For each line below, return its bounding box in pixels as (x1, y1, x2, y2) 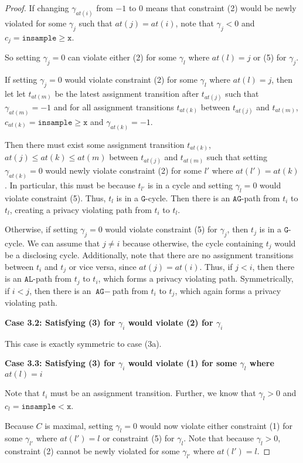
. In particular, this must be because (5, 179, 135, 191)
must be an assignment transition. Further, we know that (50, 387, 256, 399)
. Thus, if (199, 261, 233, 272)
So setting (5, 51, 40, 63)
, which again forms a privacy (175, 284, 281, 296)
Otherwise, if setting (5, 223, 78, 235)
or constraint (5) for (103, 432, 175, 444)
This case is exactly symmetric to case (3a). (5, 337, 162, 349)
